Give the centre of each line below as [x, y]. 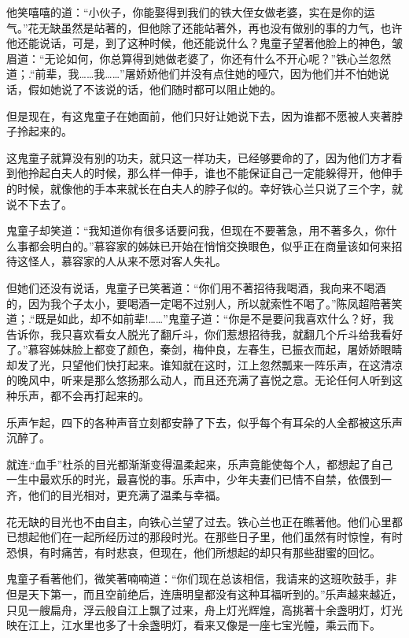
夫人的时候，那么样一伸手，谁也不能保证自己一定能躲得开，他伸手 [232, 173]
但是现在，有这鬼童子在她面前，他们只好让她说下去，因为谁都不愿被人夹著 [199, 115]
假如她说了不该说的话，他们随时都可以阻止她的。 [155, 89]
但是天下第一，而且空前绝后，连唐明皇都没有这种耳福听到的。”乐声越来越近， [204, 594]
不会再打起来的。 [105, 396]
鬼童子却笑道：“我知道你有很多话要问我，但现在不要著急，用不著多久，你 [196, 230]
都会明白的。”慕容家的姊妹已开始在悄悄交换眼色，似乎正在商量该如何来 [210, 245]
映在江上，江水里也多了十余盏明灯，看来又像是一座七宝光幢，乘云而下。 [193, 625]
